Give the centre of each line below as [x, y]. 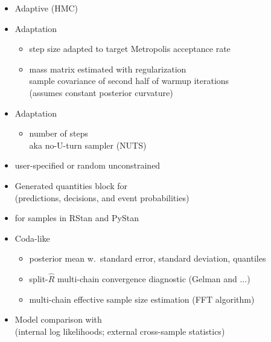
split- [39, 279]
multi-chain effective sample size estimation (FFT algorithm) [142, 299]
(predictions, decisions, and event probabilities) [102, 197]
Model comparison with [58, 319]
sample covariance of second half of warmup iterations [129, 81]
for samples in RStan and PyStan [77, 218]
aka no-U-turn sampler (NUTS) [88, 145]
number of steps [59, 133]
